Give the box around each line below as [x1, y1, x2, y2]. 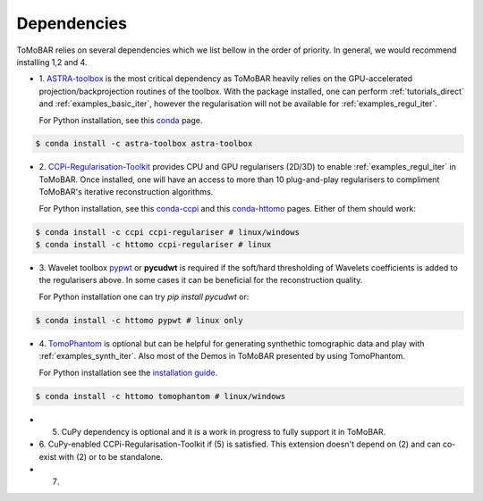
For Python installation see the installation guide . [38, 367, 218, 378]
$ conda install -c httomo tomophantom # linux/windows [35, 391, 286, 401]
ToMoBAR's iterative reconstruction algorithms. [38, 187, 214, 197]
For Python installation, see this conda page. [38, 114, 203, 125]
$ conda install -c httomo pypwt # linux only [35, 315, 243, 325]
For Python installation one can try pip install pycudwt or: [38, 291, 250, 302]
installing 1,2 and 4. [16, 56, 88, 67]
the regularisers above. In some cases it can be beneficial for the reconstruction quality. [38, 275, 363, 286]
